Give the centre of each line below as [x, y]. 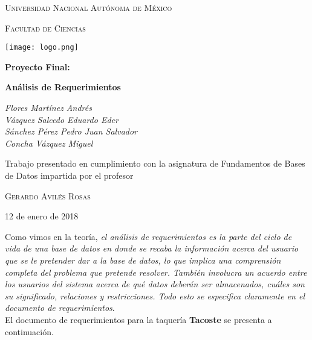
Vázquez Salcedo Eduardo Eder [62, 119]
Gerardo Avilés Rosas [48, 195]
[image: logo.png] [42, 48]
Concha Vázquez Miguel [49, 143]
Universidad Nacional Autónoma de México [89, 7]
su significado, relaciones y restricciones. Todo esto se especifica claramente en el [155, 295]
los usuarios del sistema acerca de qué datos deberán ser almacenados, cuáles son [155, 284]
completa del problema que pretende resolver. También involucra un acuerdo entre [156, 272]
